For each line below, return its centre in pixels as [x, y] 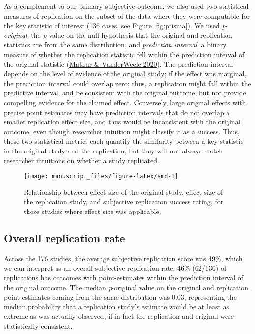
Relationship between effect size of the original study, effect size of [123, 192]
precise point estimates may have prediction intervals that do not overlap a [117, 112]
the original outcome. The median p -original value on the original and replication [126, 287]
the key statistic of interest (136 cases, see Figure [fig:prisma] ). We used [112, 25]
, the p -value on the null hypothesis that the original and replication [129, 35]
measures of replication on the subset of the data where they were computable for [127, 15]
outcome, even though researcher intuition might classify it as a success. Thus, [122, 131]
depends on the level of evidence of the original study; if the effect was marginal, [125, 74]
